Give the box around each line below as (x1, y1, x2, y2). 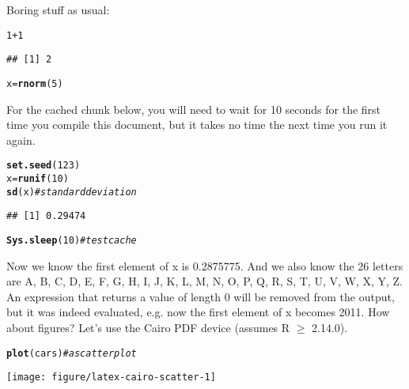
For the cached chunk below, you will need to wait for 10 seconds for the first (6, 100, 381, 117)
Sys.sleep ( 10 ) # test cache (6, 234, 137, 246)
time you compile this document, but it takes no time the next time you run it (6, 116, 388, 133)
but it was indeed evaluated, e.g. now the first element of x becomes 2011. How (6, 304, 390, 320)
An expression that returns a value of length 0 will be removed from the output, (6, 288, 395, 304)
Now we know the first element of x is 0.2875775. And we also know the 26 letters (6, 257, 403, 274)
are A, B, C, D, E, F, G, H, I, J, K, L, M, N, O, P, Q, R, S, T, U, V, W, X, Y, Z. (6, 273, 403, 289)
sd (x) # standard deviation (6, 186, 137, 198)
